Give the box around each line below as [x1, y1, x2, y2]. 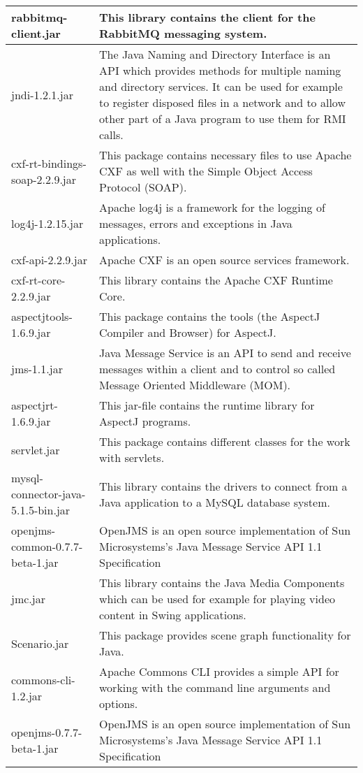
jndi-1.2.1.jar [11, 86, 73, 103]
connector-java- [11, 486, 86, 502]
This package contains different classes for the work [99, 433, 350, 449]
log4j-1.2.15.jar [11, 215, 84, 231]
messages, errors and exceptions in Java [99, 215, 292, 231]
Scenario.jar [11, 635, 69, 651]
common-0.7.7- [11, 538, 83, 554]
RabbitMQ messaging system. [99, 25, 267, 41]
